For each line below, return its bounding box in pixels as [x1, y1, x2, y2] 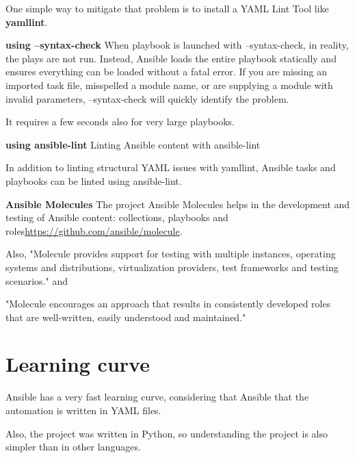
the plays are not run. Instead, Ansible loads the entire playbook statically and [5, 51, 337, 65]
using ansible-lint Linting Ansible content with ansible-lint [5, 137, 261, 151]
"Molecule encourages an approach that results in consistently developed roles [5, 296, 331, 311]
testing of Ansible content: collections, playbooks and [5, 210, 228, 225]
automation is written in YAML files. [5, 403, 161, 417]
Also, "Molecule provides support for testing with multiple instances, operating [5, 246, 336, 261]
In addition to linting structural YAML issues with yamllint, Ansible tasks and [5, 160, 336, 175]
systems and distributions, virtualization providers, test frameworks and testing [5, 259, 339, 274]
